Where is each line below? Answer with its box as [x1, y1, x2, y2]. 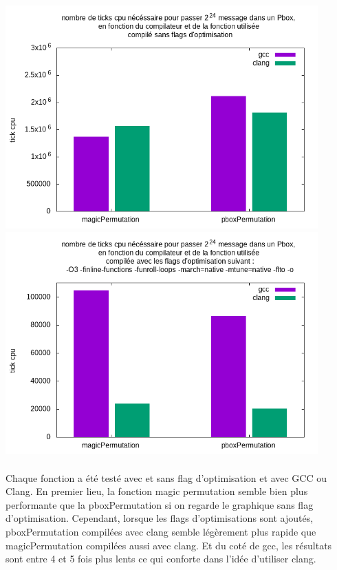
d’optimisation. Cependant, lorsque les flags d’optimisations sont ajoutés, [6, 511, 314, 525]
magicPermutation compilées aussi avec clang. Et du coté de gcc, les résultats [6, 538, 332, 552]
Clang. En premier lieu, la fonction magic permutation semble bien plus [6, 484, 308, 498]
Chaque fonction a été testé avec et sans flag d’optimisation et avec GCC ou [6, 470, 327, 485]
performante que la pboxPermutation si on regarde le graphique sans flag [6, 497, 314, 511]
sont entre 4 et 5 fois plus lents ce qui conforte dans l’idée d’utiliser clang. [6, 551, 316, 566]
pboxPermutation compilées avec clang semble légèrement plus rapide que [6, 525, 316, 539]
